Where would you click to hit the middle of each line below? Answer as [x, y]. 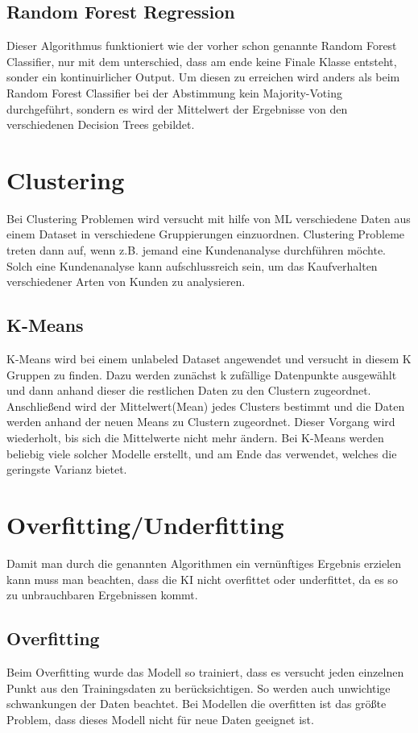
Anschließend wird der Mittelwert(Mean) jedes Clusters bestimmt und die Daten [206, 406]
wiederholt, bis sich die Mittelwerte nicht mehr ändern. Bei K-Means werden [195, 438]
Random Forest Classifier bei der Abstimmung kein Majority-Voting [174, 92]
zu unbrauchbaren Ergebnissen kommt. [102, 595]
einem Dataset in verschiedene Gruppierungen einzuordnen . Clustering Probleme [206, 234]
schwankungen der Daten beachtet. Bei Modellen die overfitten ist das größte [197, 704]
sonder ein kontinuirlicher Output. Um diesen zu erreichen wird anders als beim [203, 77]
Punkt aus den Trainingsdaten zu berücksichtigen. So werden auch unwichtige [199, 687]
